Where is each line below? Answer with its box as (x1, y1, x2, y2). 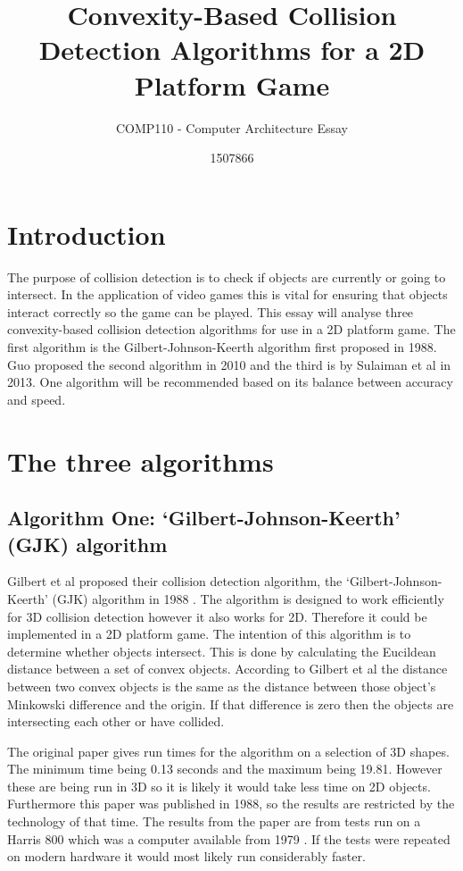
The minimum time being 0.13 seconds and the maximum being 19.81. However (7, 759, 442, 778)
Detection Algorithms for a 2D (38, 31, 426, 68)
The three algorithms (7, 442, 274, 479)
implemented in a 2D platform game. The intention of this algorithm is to (7, 624, 411, 643)
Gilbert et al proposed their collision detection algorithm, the (7, 572, 343, 590)
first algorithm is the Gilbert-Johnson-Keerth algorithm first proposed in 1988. (7, 338, 437, 356)
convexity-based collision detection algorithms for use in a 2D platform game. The (7, 320, 456, 339)
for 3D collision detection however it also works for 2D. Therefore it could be (7, 607, 427, 625)
